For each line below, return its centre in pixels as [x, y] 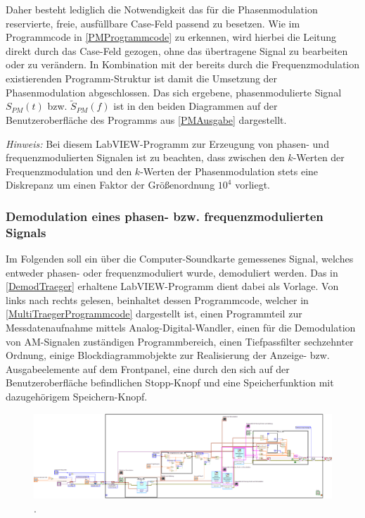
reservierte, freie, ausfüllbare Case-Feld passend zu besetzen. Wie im [153, 23]
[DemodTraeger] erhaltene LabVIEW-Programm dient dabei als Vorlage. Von [172, 286]
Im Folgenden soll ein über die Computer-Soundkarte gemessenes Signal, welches [180, 259]
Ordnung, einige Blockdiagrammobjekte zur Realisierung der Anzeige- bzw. [168, 355]
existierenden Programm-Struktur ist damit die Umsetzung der [142, 78]
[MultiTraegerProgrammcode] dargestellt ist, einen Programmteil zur [154, 314]
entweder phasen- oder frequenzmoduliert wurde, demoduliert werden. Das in [172, 272]
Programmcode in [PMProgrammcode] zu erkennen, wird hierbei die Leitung [171, 37]
